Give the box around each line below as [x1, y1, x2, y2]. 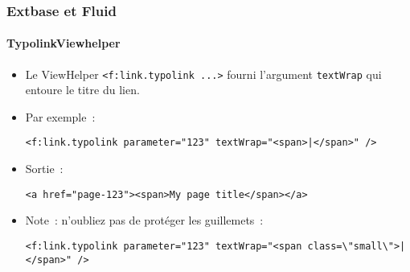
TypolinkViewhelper [6, 35, 121, 52]
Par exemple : [25, 108, 96, 125]
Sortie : [25, 160, 64, 177]
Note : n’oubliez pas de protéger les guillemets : [25, 212, 264, 229]
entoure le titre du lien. [25, 81, 140, 98]
